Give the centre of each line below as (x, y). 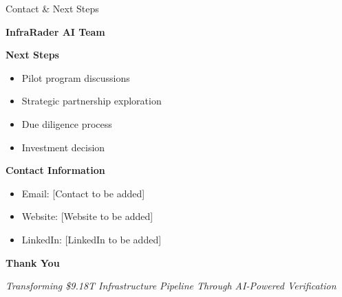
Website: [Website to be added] (87, 216)
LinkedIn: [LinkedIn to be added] (92, 239)
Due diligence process (67, 123)
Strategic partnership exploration (92, 101)
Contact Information (55, 170)
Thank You (33, 262)
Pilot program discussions (76, 77)
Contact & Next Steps (52, 8)
